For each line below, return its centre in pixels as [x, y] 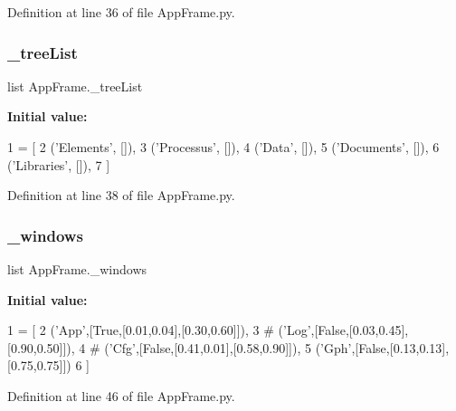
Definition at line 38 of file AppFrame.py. [121, 195]
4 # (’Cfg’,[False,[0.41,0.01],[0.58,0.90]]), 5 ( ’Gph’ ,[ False [233, 347]
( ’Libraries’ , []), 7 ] [59, 164]
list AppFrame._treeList [75, 86]
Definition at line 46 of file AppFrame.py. [121, 395]
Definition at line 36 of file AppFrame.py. [121, 12]
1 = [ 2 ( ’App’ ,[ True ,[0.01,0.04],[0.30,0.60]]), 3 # [141, 330]
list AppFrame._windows [77, 269]
